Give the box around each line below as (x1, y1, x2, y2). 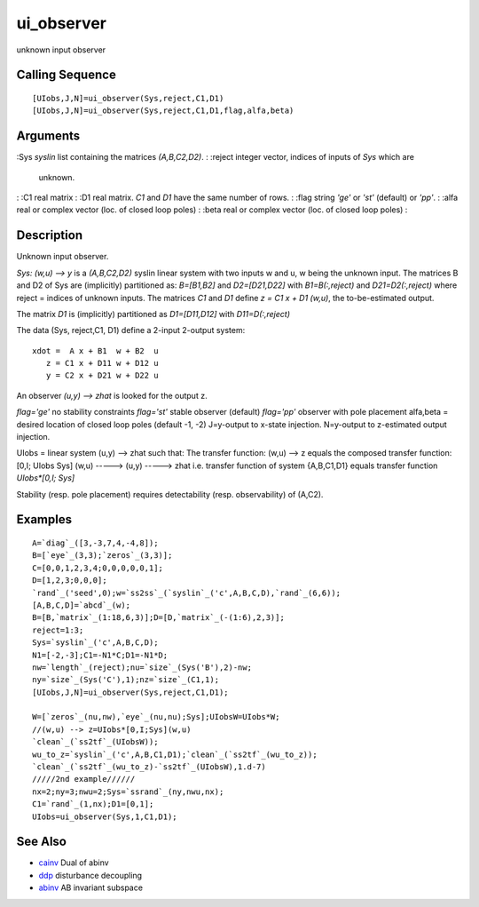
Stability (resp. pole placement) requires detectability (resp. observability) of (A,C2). (16, 489, 324, 499)
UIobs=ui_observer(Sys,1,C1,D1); (32, 811, 177, 822)
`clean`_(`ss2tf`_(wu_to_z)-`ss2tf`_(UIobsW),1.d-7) (32, 762, 266, 772)
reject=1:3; (32, 625, 84, 635)
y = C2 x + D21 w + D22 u (45, 370, 159, 381)
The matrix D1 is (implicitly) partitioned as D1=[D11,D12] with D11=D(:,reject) (16, 308, 290, 319)
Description (16, 227, 83, 243)
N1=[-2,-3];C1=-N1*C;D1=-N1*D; (32, 649, 169, 660)
